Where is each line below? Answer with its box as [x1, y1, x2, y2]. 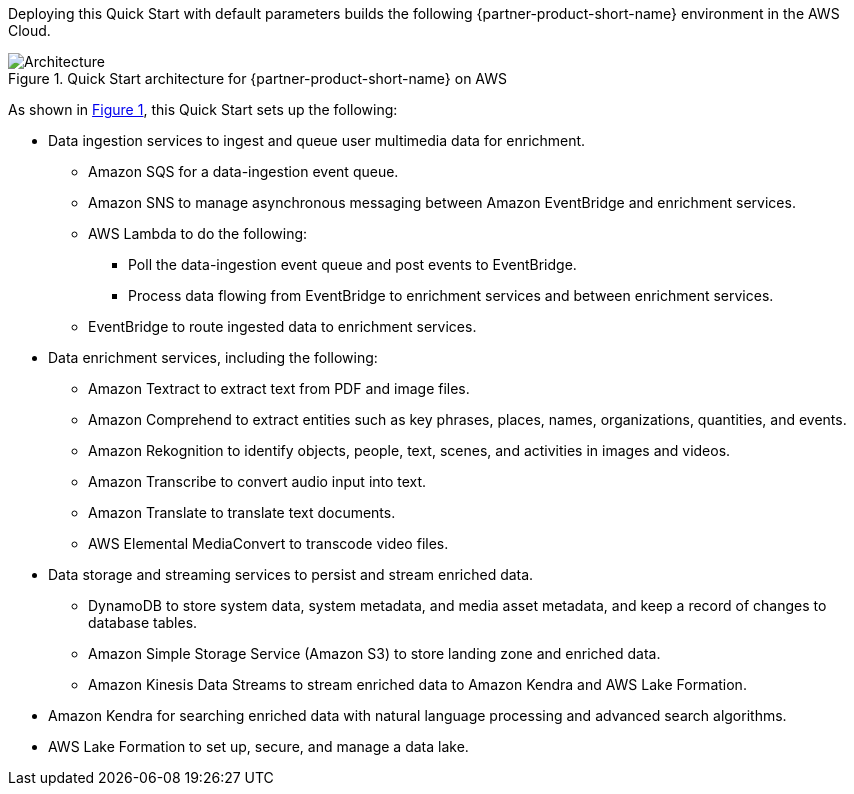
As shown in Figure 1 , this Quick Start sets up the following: [8, 101, 398, 118]
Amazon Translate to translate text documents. [88, 504, 396, 521]
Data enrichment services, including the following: [48, 349, 378, 366]
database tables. [88, 614, 198, 631]
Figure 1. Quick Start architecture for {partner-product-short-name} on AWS [8, 70, 508, 87]
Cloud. [8, 22, 51, 39]
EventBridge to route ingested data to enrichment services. [88, 318, 477, 335]
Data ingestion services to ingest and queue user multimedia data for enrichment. [48, 132, 586, 149]
